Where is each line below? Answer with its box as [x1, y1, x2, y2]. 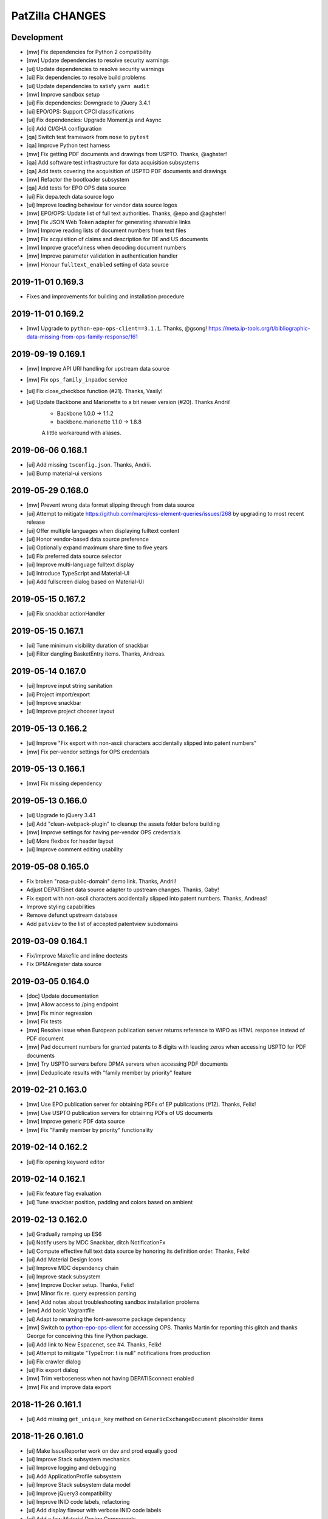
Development [11, 32, 64, 43]
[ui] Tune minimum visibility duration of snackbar [26, 642, 149, 649]
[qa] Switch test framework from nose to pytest [26, 133, 149, 140]
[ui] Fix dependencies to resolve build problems [26, 74, 146, 81]
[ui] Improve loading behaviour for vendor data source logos [26, 201, 177, 209]
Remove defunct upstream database [26, 911, 118, 919]
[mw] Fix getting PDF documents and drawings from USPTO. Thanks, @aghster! [26, 150, 227, 157]
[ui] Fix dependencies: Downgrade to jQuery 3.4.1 [26, 99, 151, 106]
